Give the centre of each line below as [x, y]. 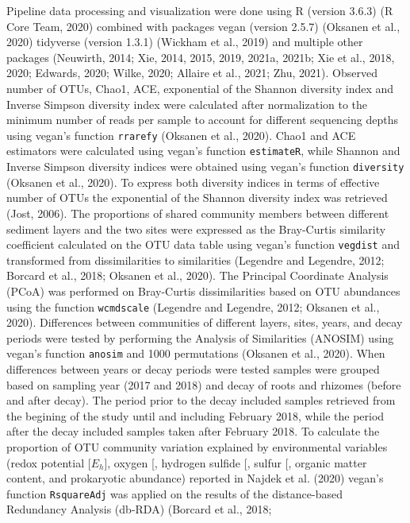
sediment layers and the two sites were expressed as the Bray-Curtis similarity [196, 229]
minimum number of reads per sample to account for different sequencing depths [202, 120]
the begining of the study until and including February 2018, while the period [195, 415]
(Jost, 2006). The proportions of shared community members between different [198, 213]
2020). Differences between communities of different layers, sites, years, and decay [205, 322]
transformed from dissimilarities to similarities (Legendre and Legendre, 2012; [195, 260]
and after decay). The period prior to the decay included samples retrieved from [201, 400]
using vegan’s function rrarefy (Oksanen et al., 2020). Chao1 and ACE [181, 135]
